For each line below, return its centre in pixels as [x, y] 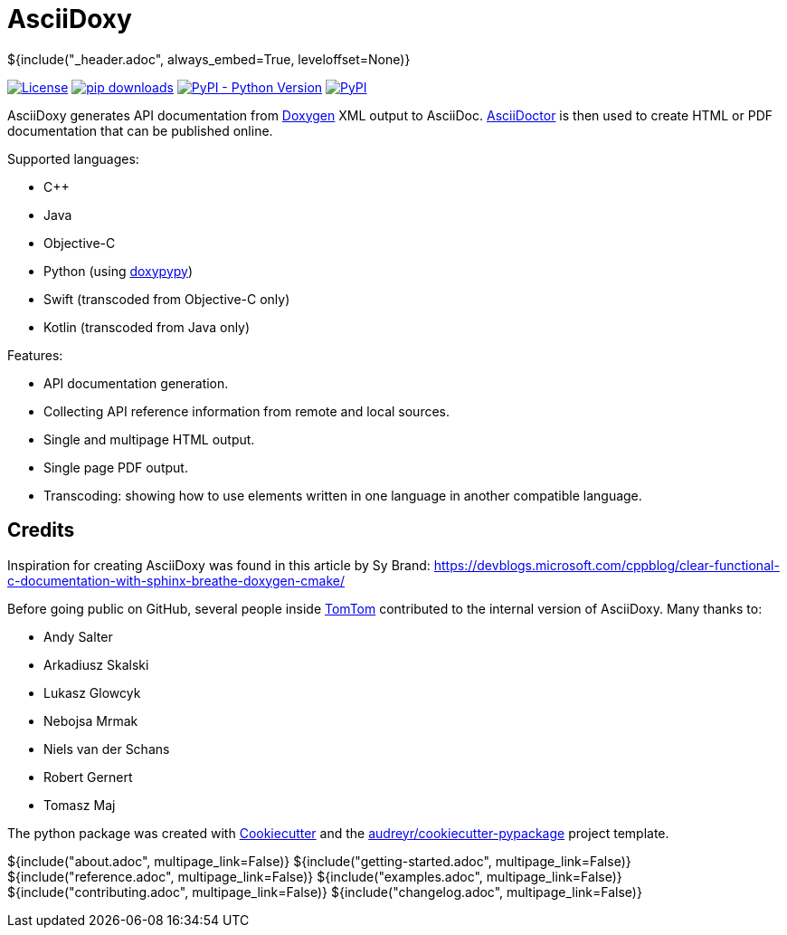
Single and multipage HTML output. [149, 439]
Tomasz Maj [80, 805]
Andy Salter [78, 636]
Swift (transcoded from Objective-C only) [167, 299]
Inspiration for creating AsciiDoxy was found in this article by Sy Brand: [219, 565]
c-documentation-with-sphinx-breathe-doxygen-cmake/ [176, 580]
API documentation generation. [136, 383]
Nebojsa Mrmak [91, 720]
